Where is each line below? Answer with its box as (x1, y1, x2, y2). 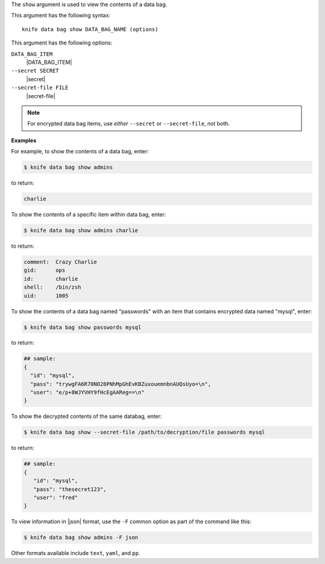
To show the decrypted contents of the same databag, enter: (11, 412, 162, 420)
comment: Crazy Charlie (23, 259, 97, 265)
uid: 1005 (23, 292, 69, 299)
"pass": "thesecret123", (33, 486, 107, 492)
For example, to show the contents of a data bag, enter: (11, 148, 149, 155)
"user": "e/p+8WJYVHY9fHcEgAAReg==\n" (30, 389, 144, 396)
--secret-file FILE (11, 84, 69, 91)
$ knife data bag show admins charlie (23, 227, 138, 234)
